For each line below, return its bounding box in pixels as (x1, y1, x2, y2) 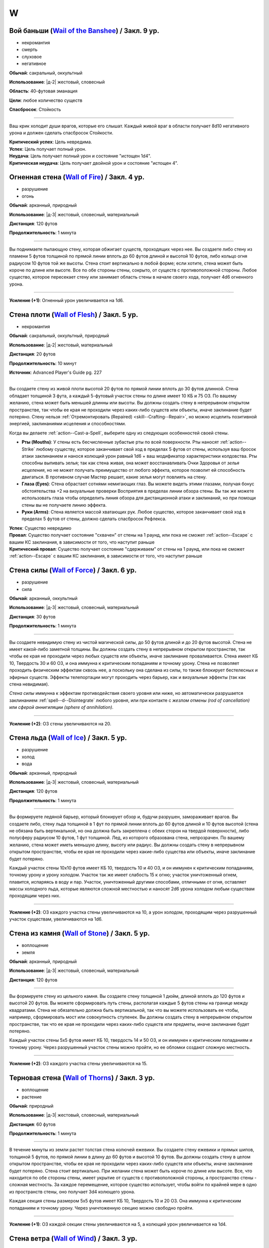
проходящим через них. (9, 893, 61, 899)
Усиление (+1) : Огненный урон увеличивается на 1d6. (9, 298, 124, 304)
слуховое (21, 53, 42, 59)
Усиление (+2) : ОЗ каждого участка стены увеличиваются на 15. (9, 1061, 148, 1067)
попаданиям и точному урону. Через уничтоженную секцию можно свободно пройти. (9, 1205, 194, 1211)
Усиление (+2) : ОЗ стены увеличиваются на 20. (9, 720, 112, 726)
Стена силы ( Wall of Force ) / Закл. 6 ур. (9, 566, 137, 575)
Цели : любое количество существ (9, 97, 83, 103)
